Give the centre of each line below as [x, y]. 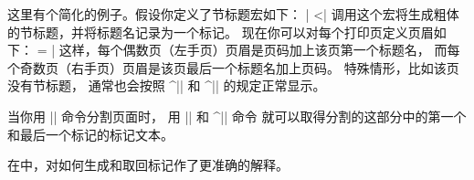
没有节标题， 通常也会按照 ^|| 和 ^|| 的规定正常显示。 [167, 85]
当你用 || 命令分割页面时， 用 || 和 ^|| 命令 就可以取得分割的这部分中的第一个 [237, 116]
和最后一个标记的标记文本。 [90, 134]
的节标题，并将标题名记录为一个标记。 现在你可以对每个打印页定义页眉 [221, 32]
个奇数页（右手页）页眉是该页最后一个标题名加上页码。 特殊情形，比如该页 [233, 67]
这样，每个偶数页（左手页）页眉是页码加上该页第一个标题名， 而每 [259, 50]
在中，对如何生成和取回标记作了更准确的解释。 [148, 165]
